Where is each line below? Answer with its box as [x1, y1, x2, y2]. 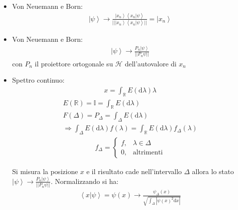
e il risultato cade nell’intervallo [86, 166, 182, 177]
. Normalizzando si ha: [51, 176, 119, 186]
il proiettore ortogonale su [34, 58, 113, 68]
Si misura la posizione [12, 166, 78, 177]
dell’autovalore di [124, 58, 177, 68]
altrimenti [133, 149, 163, 156]
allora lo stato [192, 166, 234, 177]
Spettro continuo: [12, 75, 65, 85]
